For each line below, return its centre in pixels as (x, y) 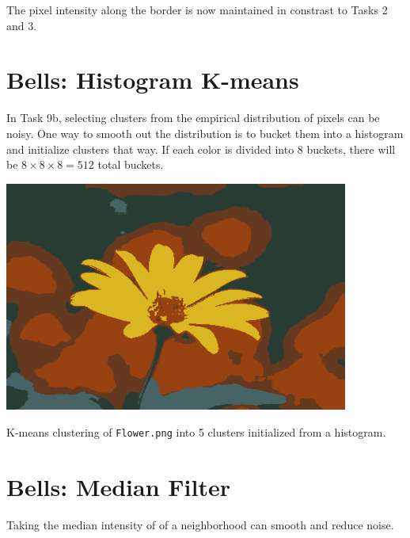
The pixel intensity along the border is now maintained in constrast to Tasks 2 (197, 10)
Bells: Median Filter (118, 486)
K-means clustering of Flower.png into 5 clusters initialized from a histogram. (196, 431)
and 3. (22, 25)
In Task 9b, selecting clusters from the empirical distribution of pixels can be (193, 118)
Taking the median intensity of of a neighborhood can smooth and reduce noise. (200, 524)
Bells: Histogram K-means (153, 80)
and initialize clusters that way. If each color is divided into (150, 149)
